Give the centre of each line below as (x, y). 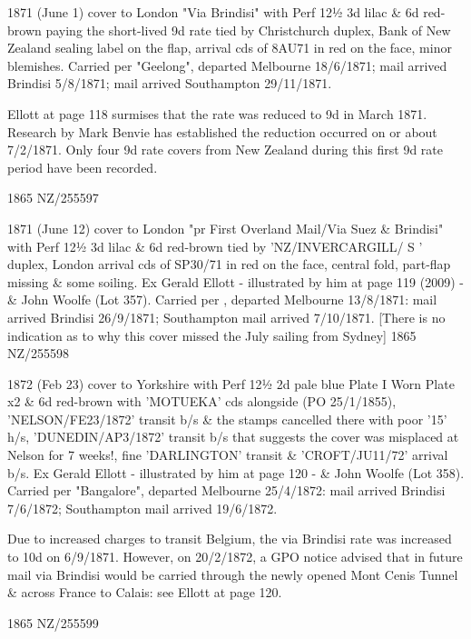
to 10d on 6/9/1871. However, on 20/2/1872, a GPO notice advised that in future (235, 557)
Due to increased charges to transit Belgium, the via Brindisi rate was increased (230, 539)
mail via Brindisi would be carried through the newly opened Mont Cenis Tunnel (233, 574)
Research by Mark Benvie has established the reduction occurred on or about (222, 131)
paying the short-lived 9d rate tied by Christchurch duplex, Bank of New (248, 30)
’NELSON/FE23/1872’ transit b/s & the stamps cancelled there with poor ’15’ (227, 419)
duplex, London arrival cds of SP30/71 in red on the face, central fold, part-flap (229, 264)
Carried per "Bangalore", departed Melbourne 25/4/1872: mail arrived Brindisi (226, 490)
